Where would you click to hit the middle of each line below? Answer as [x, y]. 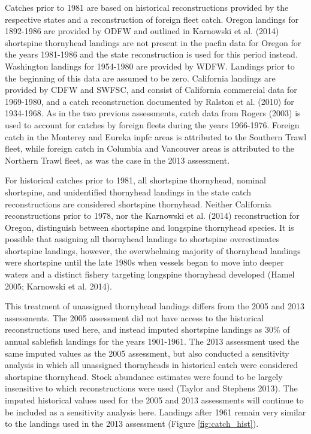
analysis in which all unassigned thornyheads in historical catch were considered [152, 365]
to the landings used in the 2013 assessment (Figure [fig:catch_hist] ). [132, 424]
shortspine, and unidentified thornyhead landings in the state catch [128, 192]
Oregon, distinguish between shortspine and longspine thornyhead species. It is [150, 227]
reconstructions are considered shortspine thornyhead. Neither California [138, 204]
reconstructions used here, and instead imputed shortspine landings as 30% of [147, 329]
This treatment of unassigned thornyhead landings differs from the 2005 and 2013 [155, 306]
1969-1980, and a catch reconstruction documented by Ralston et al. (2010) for [150, 101]
